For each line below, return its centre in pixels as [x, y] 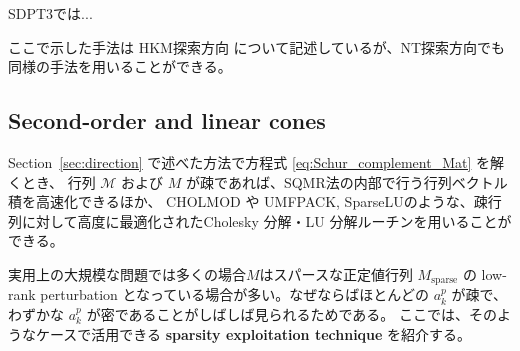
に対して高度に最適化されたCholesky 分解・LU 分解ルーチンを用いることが [266, 220]
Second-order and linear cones [167, 120]
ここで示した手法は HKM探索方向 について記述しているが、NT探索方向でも [257, 46]
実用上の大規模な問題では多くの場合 [127, 273]
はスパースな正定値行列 [336, 273]
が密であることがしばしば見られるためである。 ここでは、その [292, 314]
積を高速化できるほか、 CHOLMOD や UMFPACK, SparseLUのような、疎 [248, 201]
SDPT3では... [50, 13]
